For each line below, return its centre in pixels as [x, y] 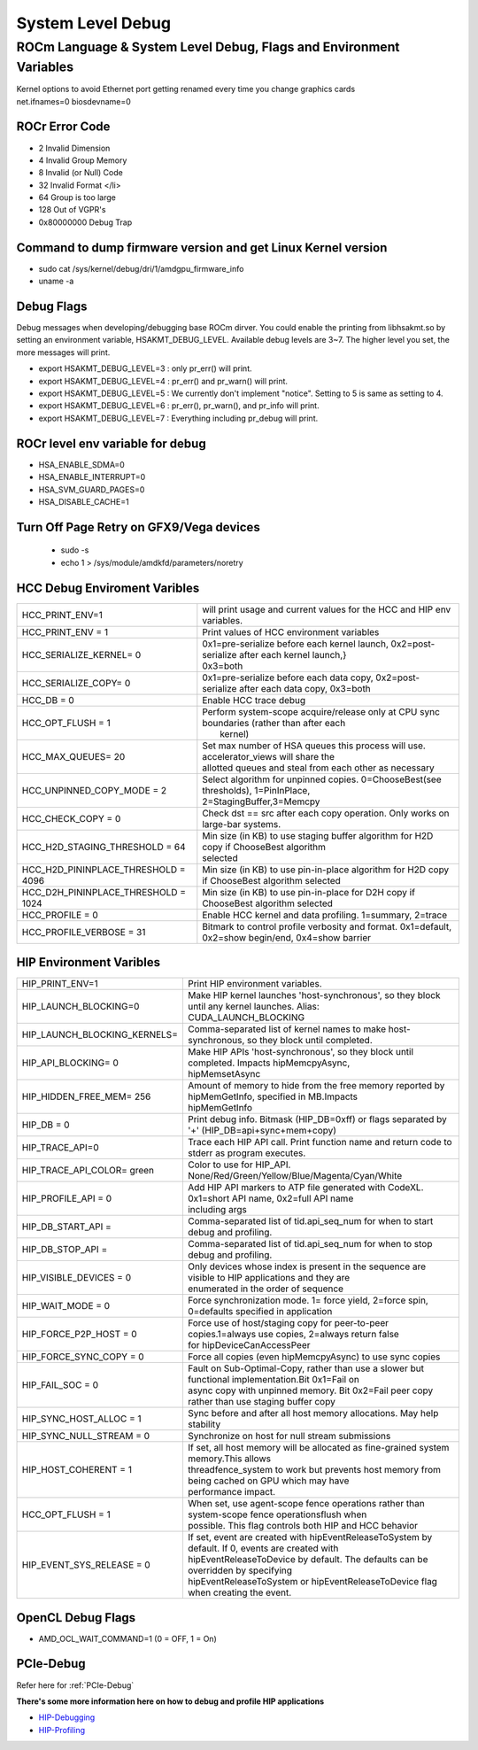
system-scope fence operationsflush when [277, 1514]
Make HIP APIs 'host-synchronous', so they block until [301, 1052]
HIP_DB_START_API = [67, 1227]
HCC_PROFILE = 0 [60, 915]
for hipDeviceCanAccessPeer [249, 1345]
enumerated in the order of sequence [266, 1289]
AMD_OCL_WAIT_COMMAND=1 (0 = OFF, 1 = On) [127, 1638]
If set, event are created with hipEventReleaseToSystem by [310, 1537]
